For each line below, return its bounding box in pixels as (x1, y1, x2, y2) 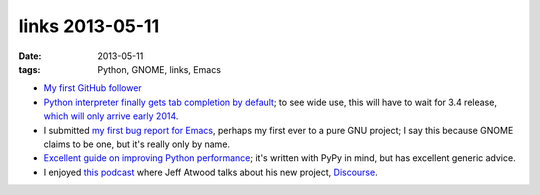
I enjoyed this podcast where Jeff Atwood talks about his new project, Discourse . (43, 166, 379, 178)
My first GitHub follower (43, 82, 142, 94)
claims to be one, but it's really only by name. (43, 138, 230, 150)
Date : (18, 50, 42, 62)
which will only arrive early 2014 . (43, 110, 179, 122)
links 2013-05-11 (18, 15, 160, 37)
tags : (18, 63, 41, 75)
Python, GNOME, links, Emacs (97, 63, 222, 75)
